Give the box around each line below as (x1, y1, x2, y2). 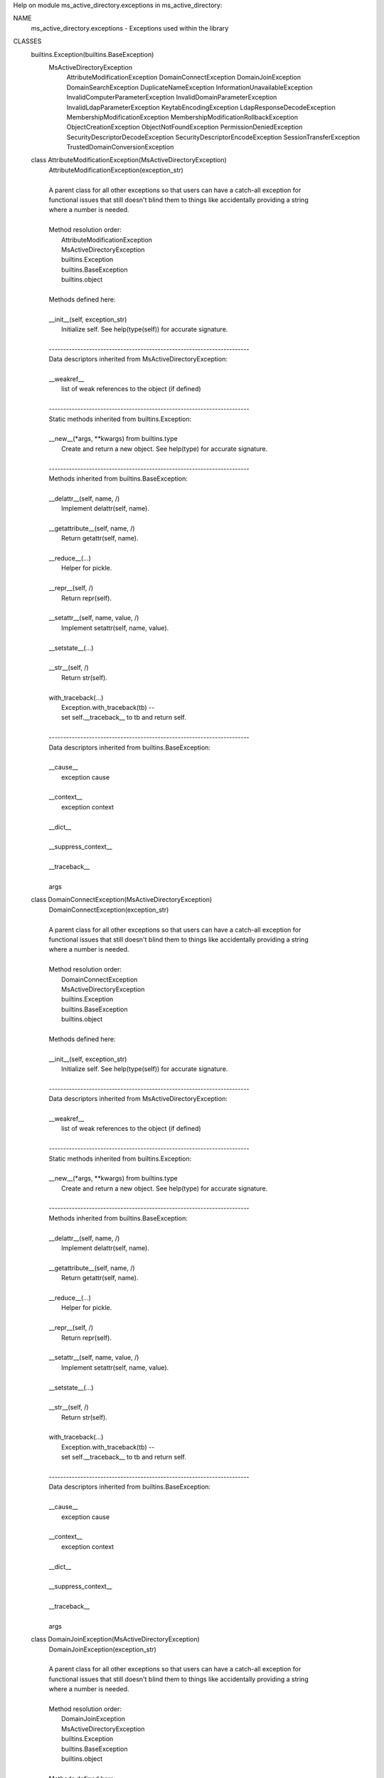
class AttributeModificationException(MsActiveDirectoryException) (31, 156, 227, 164)
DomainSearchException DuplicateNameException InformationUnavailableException (66, 82, 313, 92)
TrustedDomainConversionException (66, 143, 174, 151)
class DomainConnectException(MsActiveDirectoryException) (31, 895, 213, 904)
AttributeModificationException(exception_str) (48, 166, 184, 174)
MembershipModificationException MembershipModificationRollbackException (66, 112, 299, 121)
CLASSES (13, 37, 42, 46)
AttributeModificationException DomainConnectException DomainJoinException (66, 73, 302, 82)
